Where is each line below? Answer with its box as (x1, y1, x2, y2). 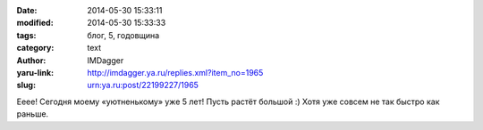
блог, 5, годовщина (87, 29, 160, 40)
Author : (16, 54, 47, 66)
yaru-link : (16, 67, 54, 77)
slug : (16, 80, 36, 91)
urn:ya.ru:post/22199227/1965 (87, 80, 199, 91)
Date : (16, 5, 38, 15)
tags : (16, 29, 37, 40)
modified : (16, 18, 54, 28)
